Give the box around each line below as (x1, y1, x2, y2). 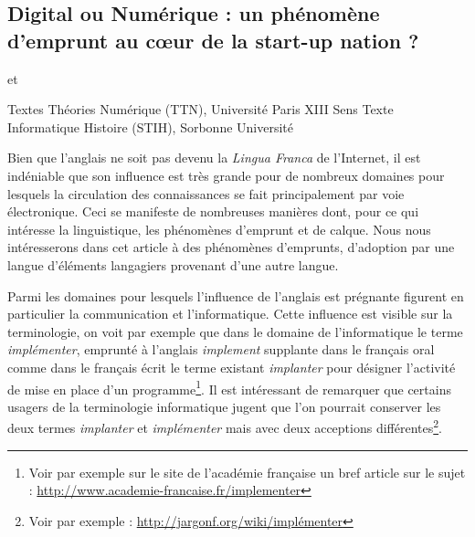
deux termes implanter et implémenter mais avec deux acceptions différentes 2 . (7, 416, 442, 437)
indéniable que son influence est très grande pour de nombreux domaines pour (7, 165, 445, 184)
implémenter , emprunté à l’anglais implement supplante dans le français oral (7, 340, 435, 359)
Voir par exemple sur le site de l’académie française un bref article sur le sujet (28, 462, 466, 481)
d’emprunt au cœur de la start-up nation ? (7, 26, 419, 54)
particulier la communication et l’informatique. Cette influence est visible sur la (7, 304, 453, 323)
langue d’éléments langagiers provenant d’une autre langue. (7, 255, 339, 274)
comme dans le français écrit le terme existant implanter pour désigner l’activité (7, 357, 456, 376)
